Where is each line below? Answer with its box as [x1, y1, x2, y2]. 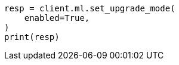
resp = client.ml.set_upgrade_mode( [4, 4, 175, 13]
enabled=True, [24, 13, 90, 23]
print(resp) [4, 32, 60, 42]
